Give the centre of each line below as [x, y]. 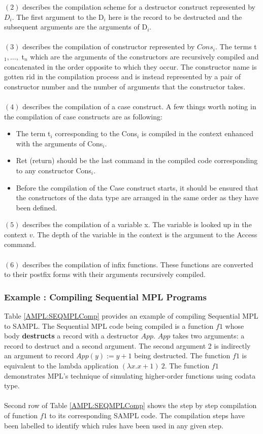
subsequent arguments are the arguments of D [76, 27]
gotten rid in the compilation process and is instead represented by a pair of [123, 76]
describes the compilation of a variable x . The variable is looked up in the [137, 224]
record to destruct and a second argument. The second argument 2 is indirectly [127, 345]
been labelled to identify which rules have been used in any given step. [114, 425]
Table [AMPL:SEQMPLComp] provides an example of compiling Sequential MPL [131, 316]
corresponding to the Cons [96, 133]
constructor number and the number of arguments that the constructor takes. [125, 86]
